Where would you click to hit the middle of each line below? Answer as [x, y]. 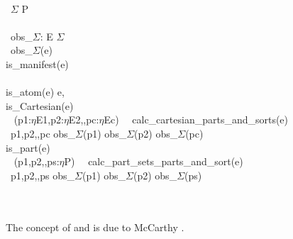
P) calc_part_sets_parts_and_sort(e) [154, 161]
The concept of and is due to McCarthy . [95, 227]
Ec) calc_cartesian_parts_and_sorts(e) [196, 119]
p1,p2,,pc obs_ [43, 133]
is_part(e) [28, 147]
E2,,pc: [84, 119]
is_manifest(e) [37, 63]
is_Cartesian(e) [40, 105]
